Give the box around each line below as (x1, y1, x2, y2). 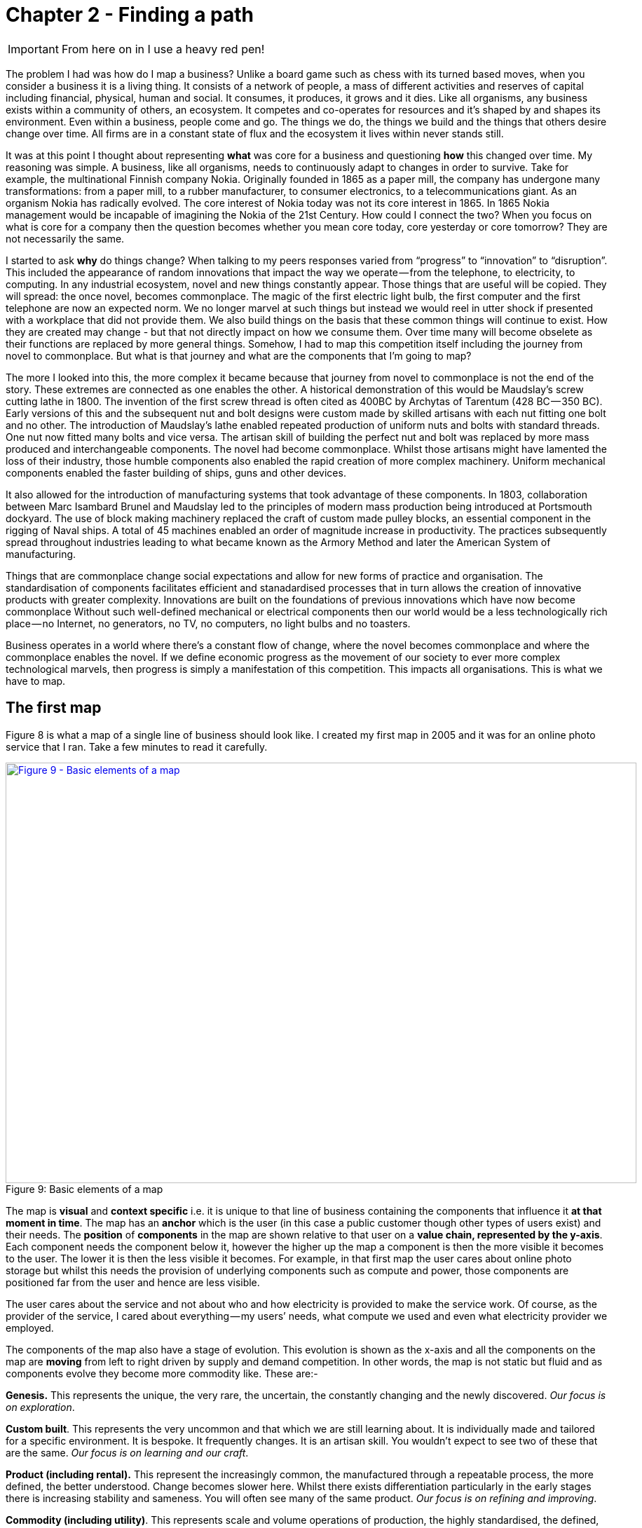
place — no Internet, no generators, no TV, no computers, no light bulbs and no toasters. (6, 617, 411, 629)
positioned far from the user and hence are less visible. (6, 1276, 260, 1288)
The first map (6, 699, 102, 717)
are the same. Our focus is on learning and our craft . (6, 1446, 249, 1459)
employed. (6, 1321, 54, 1334)
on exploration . (6, 1400, 75, 1413)
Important (8, 41, 59, 56)
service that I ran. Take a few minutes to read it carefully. (6, 740, 268, 753)
